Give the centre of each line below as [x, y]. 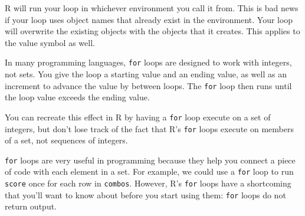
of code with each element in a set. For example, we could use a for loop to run [149, 171]
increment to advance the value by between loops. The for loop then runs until [148, 85]
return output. [31, 206]
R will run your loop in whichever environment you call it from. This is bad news [152, 8]
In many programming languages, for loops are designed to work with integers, [148, 62]
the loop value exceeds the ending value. [77, 97]
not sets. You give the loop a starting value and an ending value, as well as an [146, 74]
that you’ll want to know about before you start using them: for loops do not [145, 194]
